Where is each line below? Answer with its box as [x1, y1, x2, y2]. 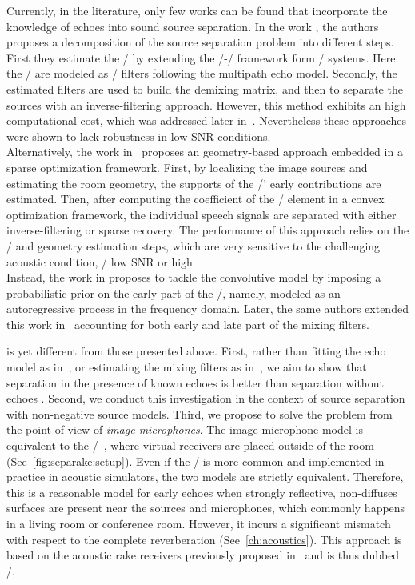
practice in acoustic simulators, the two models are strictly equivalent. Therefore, [6, 468, 404, 485]
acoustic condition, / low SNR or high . [6, 253, 200, 270]
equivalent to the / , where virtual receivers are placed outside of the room [6, 437, 375, 454]
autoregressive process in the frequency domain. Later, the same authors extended [6, 300, 409, 317]
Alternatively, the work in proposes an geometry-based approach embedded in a [6, 143, 403, 160]
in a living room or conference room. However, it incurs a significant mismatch [6, 515, 391, 531]
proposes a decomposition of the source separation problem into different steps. [6, 34, 394, 50]
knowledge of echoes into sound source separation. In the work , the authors [6, 18, 379, 34]
